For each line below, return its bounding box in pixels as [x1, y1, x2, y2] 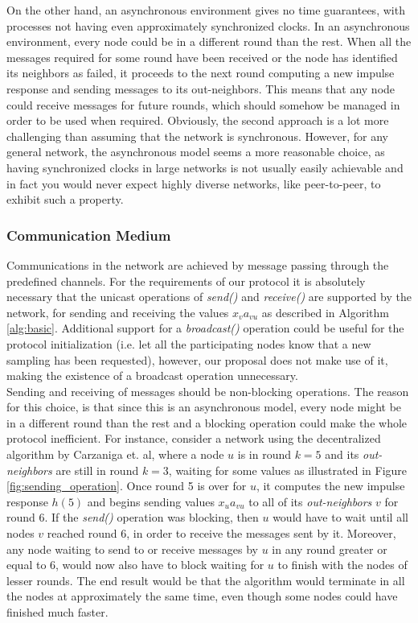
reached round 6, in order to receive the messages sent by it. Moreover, [47, 525, 396, 542]
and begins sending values [87, 493, 215, 510]
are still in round [55, 461, 139, 478]
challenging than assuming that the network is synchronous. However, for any [6, 127, 388, 144]
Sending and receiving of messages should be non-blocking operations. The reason [6, 382, 409, 399]
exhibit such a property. [6, 191, 124, 208]
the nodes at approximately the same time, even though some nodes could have [6, 588, 398, 604]
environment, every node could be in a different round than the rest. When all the [6, 33, 412, 50]
